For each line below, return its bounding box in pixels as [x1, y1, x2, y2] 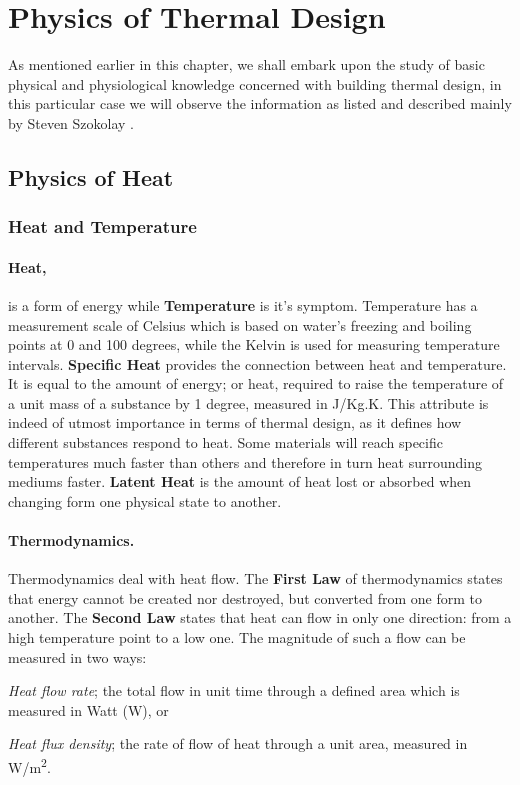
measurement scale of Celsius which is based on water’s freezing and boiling [8, 314, 472, 335]
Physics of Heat [8, 161, 174, 192]
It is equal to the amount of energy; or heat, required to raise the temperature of [8, 373, 504, 394]
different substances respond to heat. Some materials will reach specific [8, 432, 443, 453]
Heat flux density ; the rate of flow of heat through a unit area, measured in [8, 733, 468, 754]
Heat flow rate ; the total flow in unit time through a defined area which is [8, 680, 460, 701]
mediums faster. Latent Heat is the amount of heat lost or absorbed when [8, 471, 472, 492]
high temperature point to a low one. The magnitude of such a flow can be [8, 627, 466, 648]
